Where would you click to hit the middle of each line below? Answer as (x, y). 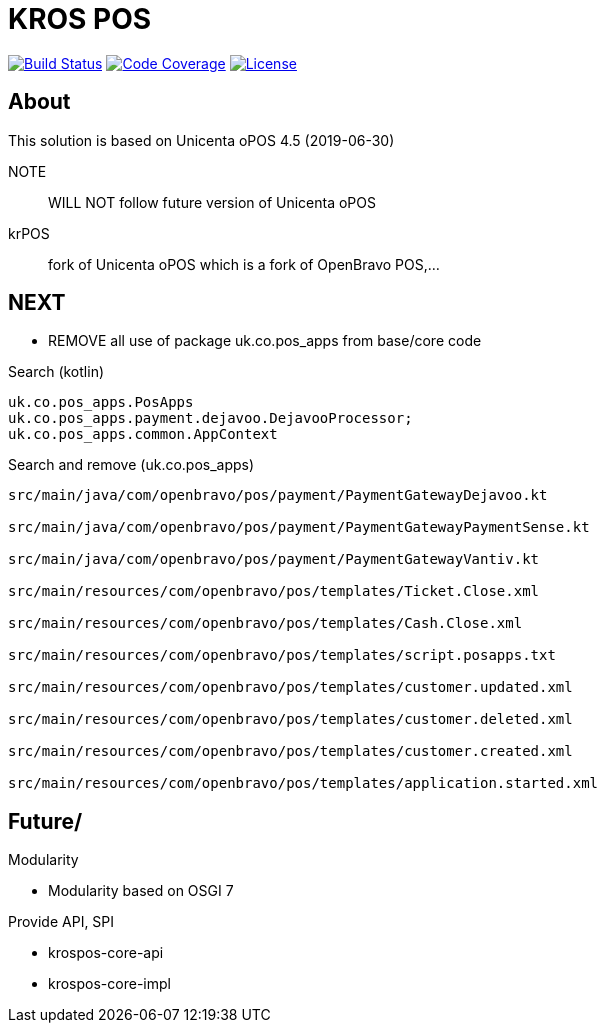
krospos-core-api (106, 953)
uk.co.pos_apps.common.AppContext (143, 434)
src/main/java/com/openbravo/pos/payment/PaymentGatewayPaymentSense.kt (299, 527)
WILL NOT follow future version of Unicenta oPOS (212, 202)
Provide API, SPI (61, 922)
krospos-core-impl (109, 984)
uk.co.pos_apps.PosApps (101, 402)
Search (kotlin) (56, 372)
